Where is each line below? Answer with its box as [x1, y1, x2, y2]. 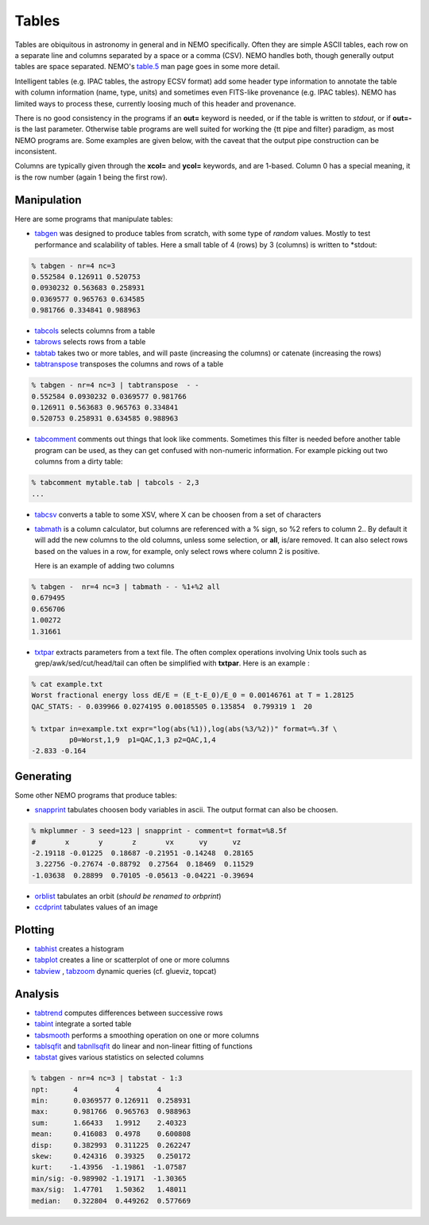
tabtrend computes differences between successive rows [34, 1008, 223, 1018]
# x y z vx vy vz [31, 837, 242, 847]
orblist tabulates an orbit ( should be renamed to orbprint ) [34, 891, 222, 901]
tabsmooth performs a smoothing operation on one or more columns [34, 1030, 260, 1040]
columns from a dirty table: [34, 457, 123, 467]
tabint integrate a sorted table [34, 1019, 132, 1029]
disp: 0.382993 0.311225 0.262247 [31, 1141, 191, 1149]
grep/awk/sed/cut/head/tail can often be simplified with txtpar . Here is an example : [34, 658, 310, 668]
